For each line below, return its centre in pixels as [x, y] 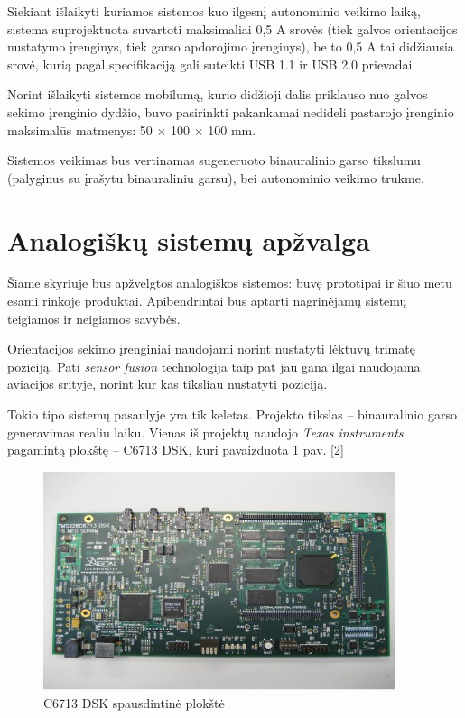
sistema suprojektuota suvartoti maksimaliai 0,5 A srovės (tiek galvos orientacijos [232, 28]
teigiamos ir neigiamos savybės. [94, 318]
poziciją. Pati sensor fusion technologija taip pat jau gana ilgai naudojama [214, 366]
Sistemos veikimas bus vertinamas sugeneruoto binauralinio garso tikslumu [214, 160]
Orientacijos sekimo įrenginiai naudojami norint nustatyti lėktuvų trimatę [211, 349]
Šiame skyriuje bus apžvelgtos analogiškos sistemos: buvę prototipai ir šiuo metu [230, 283]
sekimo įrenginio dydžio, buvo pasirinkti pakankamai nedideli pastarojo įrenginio [231, 111]
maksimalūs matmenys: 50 [80, 129]
